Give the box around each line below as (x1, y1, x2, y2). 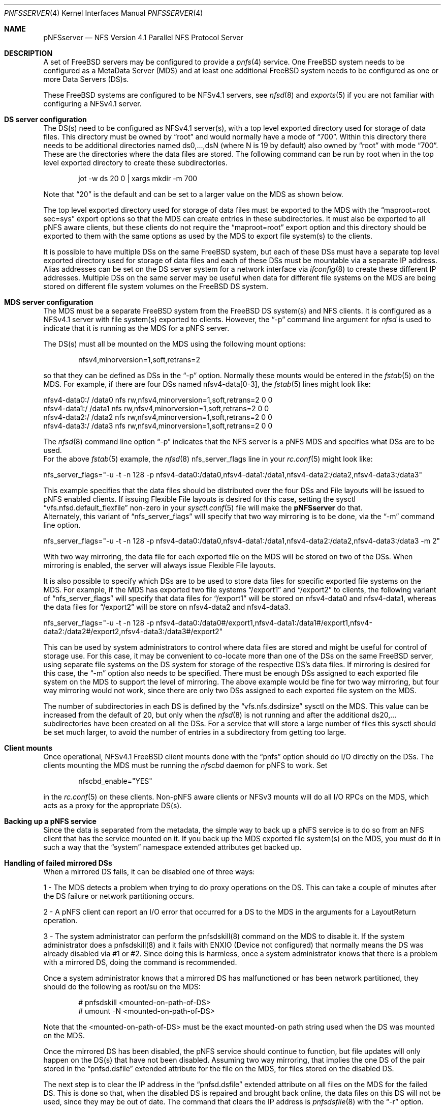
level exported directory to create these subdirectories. (43, 158, 228, 167)
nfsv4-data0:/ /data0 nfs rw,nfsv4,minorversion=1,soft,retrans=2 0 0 (43, 395, 273, 404)
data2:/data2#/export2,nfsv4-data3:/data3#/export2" (43, 627, 223, 636)
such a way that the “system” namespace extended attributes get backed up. (43, 843, 302, 851)
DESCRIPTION (4, 49, 53, 58)
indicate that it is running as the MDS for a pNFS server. (43, 324, 230, 332)
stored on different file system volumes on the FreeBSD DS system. (43, 282, 268, 291)
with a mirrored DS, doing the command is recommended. (43, 958, 237, 966)
